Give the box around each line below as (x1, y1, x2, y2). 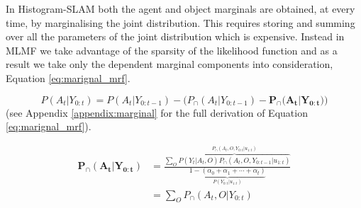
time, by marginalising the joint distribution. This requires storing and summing (6, 15, 355, 30)
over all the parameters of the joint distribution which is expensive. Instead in (6, 29, 345, 44)
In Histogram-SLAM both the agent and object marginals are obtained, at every (6, 1, 355, 16)
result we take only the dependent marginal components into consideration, (6, 57, 333, 71)
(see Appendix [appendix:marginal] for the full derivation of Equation (6, 105, 308, 120)
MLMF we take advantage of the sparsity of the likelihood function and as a (6, 42, 338, 57)
